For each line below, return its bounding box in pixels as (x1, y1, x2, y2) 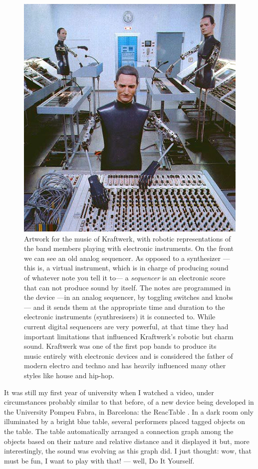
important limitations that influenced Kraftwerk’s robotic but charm (24, 331, 234, 341)
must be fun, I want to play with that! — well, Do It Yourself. (4, 455, 195, 466)
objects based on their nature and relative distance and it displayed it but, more (4, 436, 250, 446)
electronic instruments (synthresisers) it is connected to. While (24, 311, 216, 322)
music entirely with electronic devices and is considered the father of (24, 350, 233, 361)
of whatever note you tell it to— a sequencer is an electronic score (24, 272, 226, 282)
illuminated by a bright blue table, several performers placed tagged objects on (4, 416, 246, 427)
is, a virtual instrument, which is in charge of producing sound (37, 262, 229, 273)
